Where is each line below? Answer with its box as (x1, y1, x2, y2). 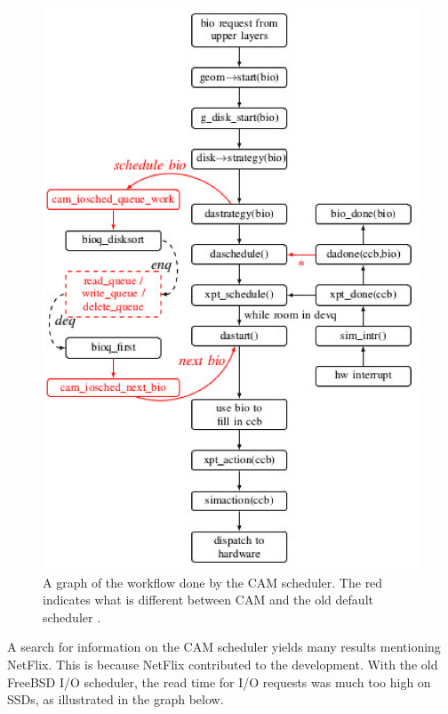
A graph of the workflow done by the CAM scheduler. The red (43, 572, 383, 591)
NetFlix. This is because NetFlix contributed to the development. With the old (7, 654, 438, 673)
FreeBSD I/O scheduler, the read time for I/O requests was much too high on (7, 672, 431, 691)
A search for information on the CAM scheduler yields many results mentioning (7, 637, 441, 656)
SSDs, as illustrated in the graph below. (7, 690, 224, 709)
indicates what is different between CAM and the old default (43, 590, 373, 609)
